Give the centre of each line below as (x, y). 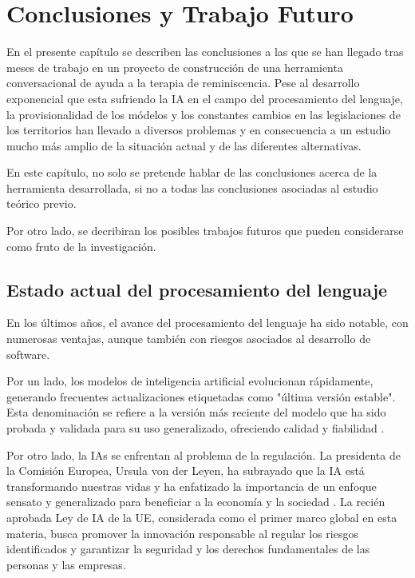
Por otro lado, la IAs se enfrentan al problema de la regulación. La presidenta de (204, 454)
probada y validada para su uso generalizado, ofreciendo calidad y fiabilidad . (196, 428)
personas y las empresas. (66, 564)
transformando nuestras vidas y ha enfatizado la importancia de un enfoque (192, 486)
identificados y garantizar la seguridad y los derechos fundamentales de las (188, 549)
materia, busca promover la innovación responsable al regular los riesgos (182, 533)
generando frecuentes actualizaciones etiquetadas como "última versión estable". (201, 396)
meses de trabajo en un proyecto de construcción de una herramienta (175, 67)
